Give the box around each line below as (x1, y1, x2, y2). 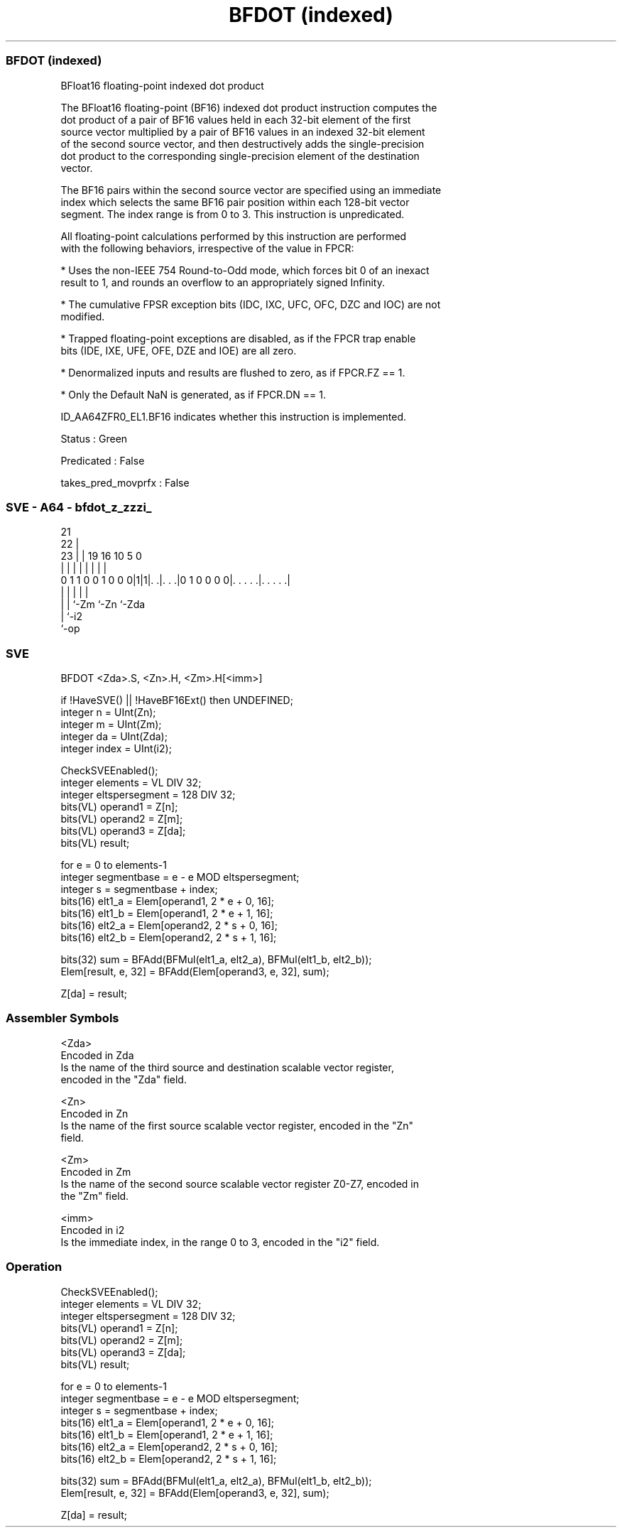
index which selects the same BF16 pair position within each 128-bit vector (60, 195, 410, 208)
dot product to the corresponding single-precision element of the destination (60, 149, 420, 162)
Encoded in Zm (60, 1165, 131, 1178)
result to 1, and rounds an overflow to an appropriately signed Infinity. (60, 276, 385, 288)
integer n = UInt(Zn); (60, 706, 156, 718)
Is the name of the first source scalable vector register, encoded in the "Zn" (60, 1119, 414, 1132)
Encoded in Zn (60, 1107, 129, 1120)
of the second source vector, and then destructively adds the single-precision (60, 137, 425, 150)
